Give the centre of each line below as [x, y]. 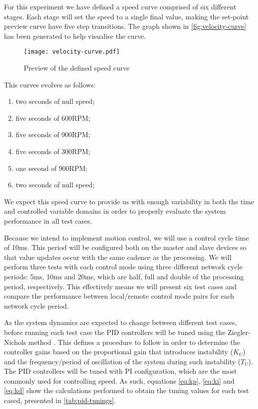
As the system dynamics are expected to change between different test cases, [121, 322]
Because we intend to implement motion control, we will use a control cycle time [127, 237]
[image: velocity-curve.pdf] [72, 52]
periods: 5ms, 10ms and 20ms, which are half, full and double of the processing [124, 276]
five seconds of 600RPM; [53, 118]
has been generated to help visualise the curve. [75, 36]
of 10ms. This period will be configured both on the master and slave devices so [125, 247]
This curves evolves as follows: [50, 84]
